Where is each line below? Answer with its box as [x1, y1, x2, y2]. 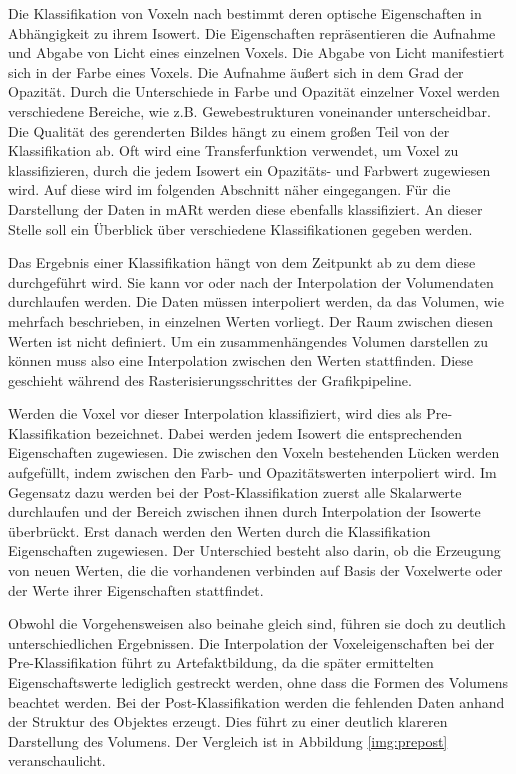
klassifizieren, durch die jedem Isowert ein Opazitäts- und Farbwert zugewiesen [8, 159, 491, 180]
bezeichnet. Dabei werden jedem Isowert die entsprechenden [95, 422, 463, 443]
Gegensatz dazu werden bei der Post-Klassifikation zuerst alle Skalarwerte [8, 481, 462, 502]
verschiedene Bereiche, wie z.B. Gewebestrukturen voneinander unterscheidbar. [8, 100, 491, 121]
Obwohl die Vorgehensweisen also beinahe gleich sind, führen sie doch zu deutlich [8, 613, 506, 634]
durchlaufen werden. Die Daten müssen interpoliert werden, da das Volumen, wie [8, 291, 504, 312]
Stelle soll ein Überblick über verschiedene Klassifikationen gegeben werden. [8, 218, 473, 239]
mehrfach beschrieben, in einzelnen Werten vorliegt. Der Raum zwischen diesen [8, 310, 493, 331]
